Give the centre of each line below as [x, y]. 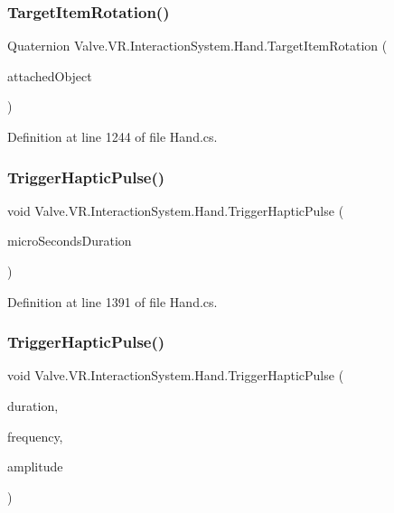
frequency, [35, 436]
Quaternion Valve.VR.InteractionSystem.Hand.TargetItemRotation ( [197, 46]
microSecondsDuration [70, 241]
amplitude [35, 466]
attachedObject [50, 75]
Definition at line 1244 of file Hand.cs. [113, 136]
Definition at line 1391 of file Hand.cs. [113, 301]
